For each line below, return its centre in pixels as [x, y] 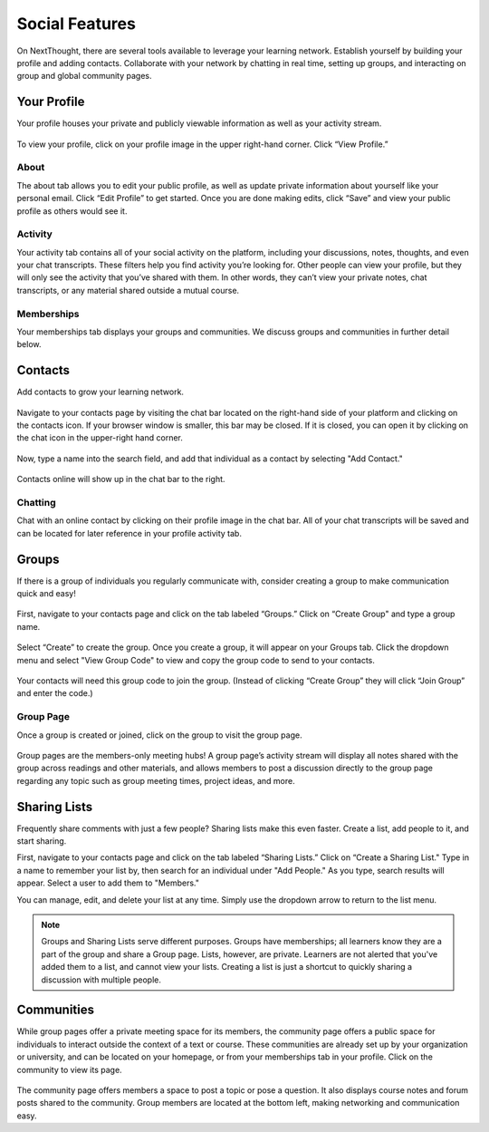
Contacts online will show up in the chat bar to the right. [121, 479]
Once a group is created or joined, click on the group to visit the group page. [159, 735]
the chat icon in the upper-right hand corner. [100, 438]
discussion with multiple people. [101, 980]
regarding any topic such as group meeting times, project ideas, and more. [156, 780]
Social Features [76, 24]
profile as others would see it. [72, 211]
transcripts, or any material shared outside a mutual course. [128, 290]
